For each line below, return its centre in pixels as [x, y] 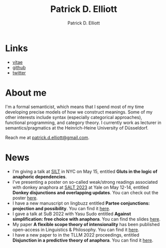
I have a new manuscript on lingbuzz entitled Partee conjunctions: [81, 203]
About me [26, 93]
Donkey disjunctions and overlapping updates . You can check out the [85, 192]
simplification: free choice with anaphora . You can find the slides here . [86, 219]
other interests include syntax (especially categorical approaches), [74, 117]
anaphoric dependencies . [40, 177]
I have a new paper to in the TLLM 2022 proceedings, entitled [76, 235]
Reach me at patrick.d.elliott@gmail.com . [47, 137]
